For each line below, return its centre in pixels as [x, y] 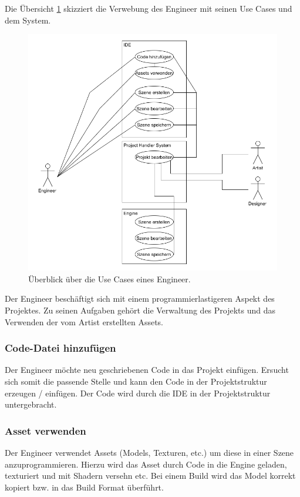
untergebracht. [31, 404]
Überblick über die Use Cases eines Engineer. [109, 278]
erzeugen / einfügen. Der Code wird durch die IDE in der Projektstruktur [138, 393]
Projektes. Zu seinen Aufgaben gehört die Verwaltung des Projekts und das [140, 310]
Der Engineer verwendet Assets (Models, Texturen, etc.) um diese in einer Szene [149, 452]
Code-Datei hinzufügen [60, 348]
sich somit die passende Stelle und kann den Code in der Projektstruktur [136, 381]
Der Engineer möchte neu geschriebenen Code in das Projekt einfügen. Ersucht [147, 370]
